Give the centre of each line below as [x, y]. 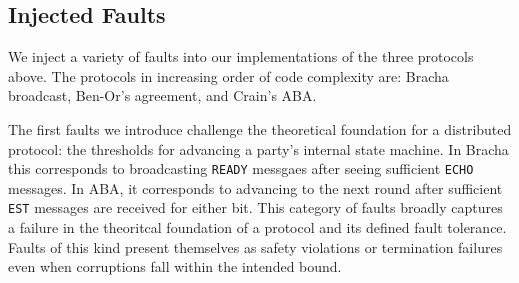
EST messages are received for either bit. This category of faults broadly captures [255, 207]
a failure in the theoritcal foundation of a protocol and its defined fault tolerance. [257, 227]
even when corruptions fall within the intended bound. [175, 266]
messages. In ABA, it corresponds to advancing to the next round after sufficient [255, 187]
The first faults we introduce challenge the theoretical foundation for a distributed [260, 128]
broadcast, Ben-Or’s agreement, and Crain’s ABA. [162, 95]
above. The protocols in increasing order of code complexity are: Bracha [228, 75]
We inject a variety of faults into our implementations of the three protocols [241, 56]
